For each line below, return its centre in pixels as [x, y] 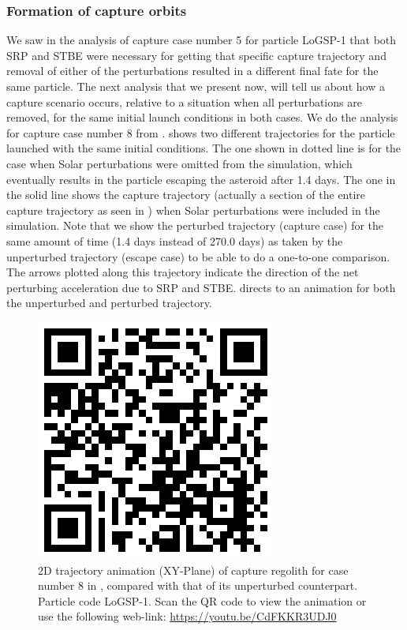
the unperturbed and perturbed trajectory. [109, 303]
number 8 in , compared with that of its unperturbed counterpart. [198, 585]
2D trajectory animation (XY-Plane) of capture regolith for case [193, 570]
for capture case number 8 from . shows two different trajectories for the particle [201, 132]
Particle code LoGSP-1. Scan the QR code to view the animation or [202, 600]
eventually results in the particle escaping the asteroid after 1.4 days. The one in [201, 179]
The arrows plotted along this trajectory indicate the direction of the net [183, 272]
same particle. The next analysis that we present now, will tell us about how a [196, 86]
